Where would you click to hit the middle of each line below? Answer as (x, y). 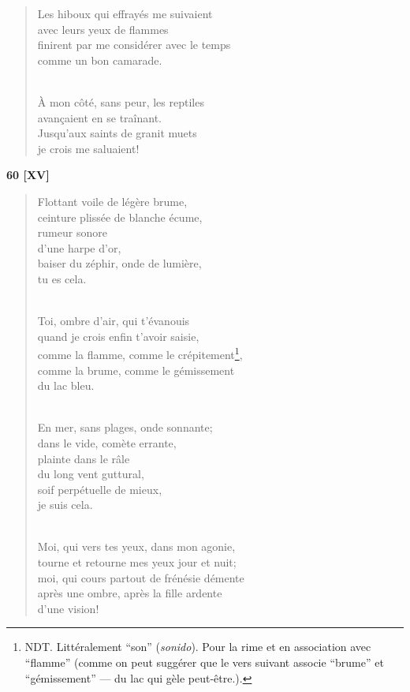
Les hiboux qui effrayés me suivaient (125, 13)
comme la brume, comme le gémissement (136, 370)
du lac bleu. (66, 385)
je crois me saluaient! (88, 148)
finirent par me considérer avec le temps (134, 45)
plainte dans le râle (84, 458)
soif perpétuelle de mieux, (100, 489)
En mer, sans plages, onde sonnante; (125, 427)
